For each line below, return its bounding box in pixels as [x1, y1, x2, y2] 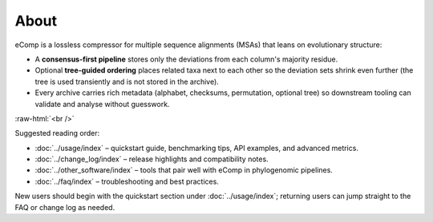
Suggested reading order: [14, 129, 100, 138]
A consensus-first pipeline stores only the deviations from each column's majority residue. [34, 54, 338, 64]
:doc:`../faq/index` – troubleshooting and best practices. [34, 176, 220, 186]
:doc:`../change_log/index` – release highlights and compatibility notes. [34, 154, 269, 164]
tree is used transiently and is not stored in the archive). [34, 77, 220, 86]
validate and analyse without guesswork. [34, 99, 170, 109]
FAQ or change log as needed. [14, 202, 115, 212]
